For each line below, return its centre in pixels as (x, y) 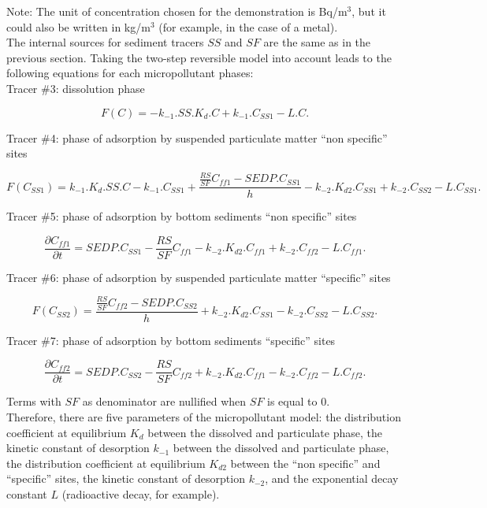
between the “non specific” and (305, 463)
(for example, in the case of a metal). (248, 26)
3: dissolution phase (97, 88)
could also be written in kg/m (78, 26)
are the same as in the (317, 42)
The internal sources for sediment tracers (105, 42)
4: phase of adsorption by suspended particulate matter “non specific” (219, 137)
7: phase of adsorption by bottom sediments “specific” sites (193, 340)
